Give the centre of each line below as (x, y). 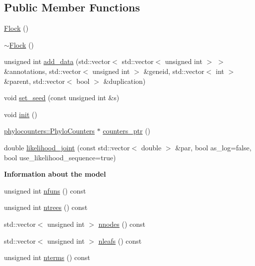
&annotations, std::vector (42, 71)
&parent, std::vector (34, 81)
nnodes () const (122, 224)
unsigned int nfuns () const (45, 190)
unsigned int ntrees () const (46, 207)
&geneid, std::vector (174, 71)
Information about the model (55, 174)
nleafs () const (120, 240)
